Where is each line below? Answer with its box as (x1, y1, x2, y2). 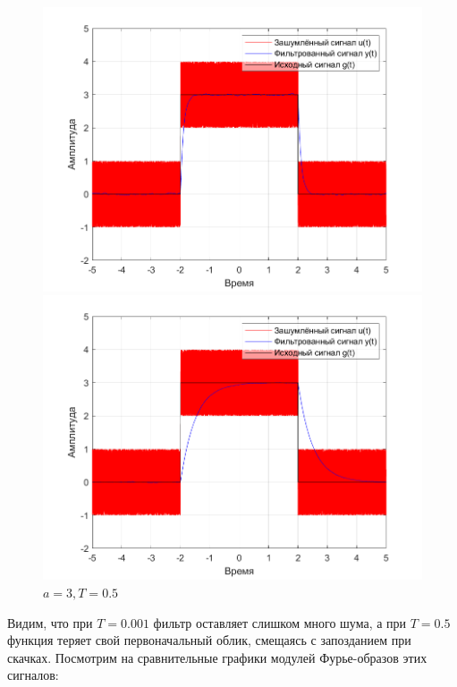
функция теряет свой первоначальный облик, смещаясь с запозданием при (7, 631, 411, 649)
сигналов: (7, 666, 59, 684)
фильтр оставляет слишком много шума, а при (153, 613, 407, 632)
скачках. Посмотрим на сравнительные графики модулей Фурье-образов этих (7, 648, 427, 666)
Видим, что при (7, 613, 93, 632)
